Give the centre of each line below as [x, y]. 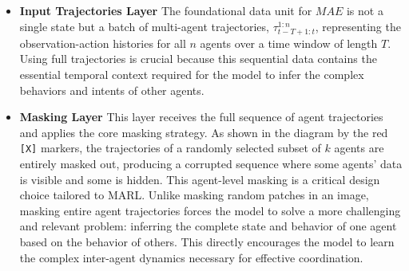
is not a [365, 10]
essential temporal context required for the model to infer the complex [192, 74]
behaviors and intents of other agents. [112, 90]
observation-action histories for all [103, 43]
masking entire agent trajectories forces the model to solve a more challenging [210, 210]
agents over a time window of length [289, 43]
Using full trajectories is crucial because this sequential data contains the [198, 59]
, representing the [358, 26]
